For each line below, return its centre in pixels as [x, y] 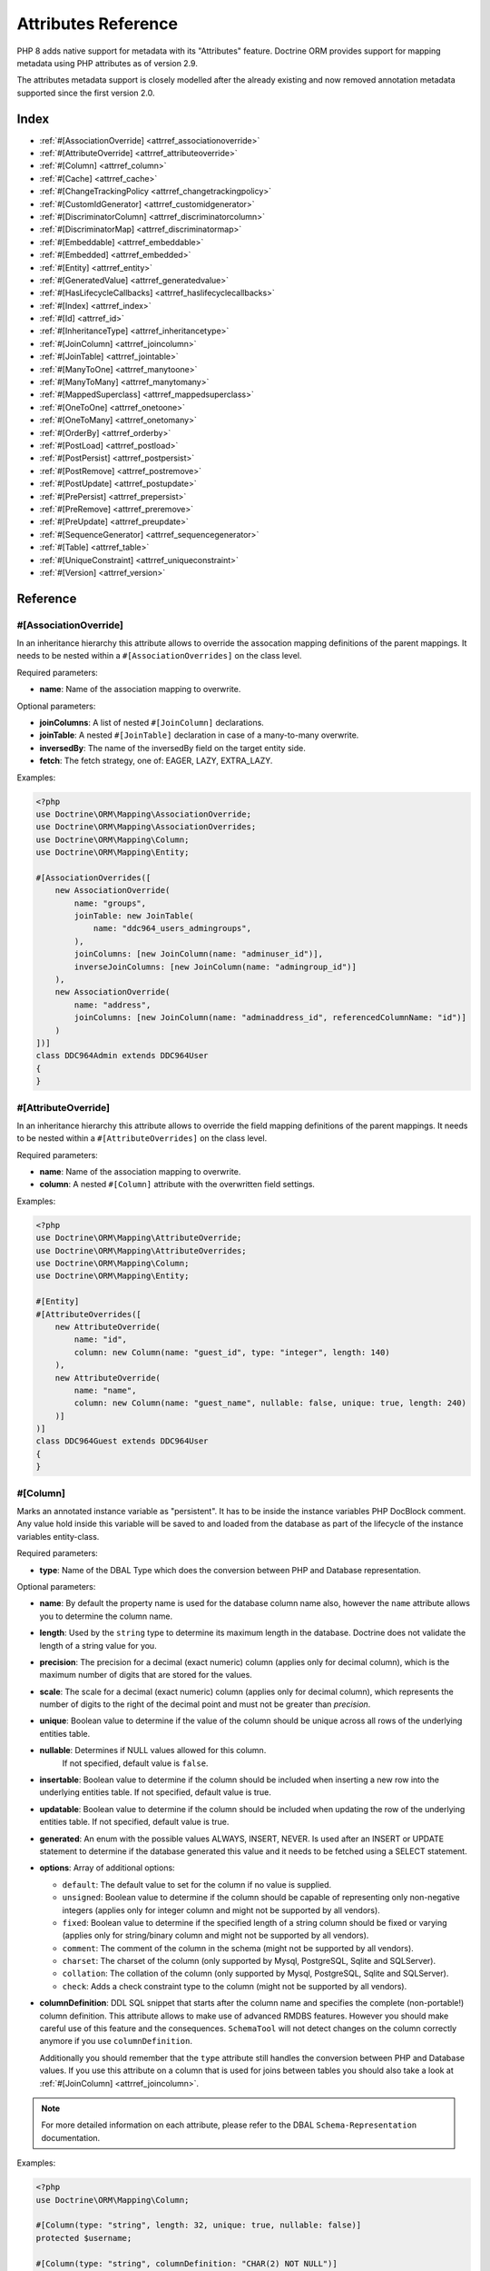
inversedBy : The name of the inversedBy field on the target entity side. [172, 748]
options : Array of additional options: [108, 1868]
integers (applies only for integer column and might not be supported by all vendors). [221, 1910]
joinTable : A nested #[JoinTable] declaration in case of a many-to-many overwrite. [199, 735]
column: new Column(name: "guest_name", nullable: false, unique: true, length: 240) [270, 1403]
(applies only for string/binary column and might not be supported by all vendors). [216, 1936]
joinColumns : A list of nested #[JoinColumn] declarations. [152, 723]
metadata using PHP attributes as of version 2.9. [108, 63]
